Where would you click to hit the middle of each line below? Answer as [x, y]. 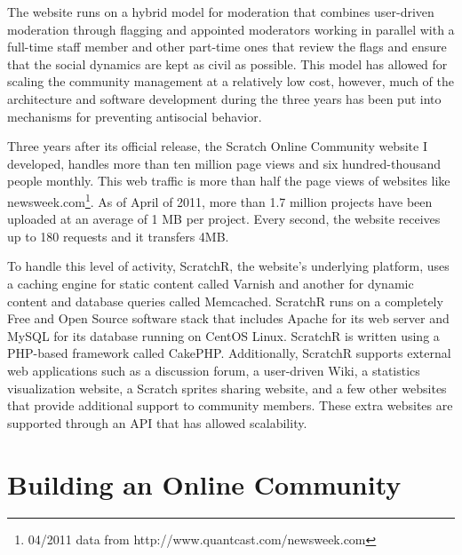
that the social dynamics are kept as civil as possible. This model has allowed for [227, 63]
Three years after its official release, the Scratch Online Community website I [217, 146]
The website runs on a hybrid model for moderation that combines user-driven [221, 12]
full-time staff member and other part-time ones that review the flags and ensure [227, 47]
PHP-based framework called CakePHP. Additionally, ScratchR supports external [229, 353]
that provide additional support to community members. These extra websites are [230, 405]
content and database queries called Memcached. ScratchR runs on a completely [225, 301]
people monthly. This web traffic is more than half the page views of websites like [229, 181]
